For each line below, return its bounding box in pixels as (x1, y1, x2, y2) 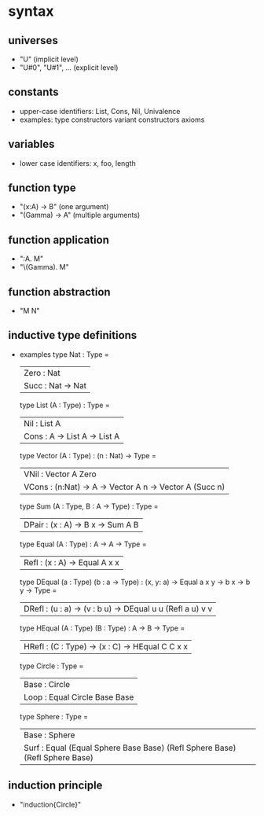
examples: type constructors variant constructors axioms (19, 115, 205, 124)
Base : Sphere (23, 730, 75, 741)
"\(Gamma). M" (19, 263, 69, 272)
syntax (8, 2, 54, 20)
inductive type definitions (8, 329, 137, 342)
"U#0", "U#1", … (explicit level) (19, 63, 119, 72)
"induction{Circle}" (19, 799, 81, 809)
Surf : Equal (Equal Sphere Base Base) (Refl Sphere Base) (23, 742, 236, 753)
